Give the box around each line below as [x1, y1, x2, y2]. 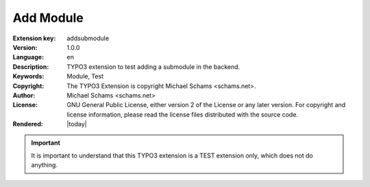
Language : [12, 53, 45, 61]
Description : [12, 62, 49, 71]
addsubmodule [66, 34, 110, 42]
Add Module [12, 10, 84, 25]
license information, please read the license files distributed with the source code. [66, 110, 298, 119]
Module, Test [66, 72, 104, 81]
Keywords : [12, 72, 45, 81]
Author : [12, 91, 36, 99]
